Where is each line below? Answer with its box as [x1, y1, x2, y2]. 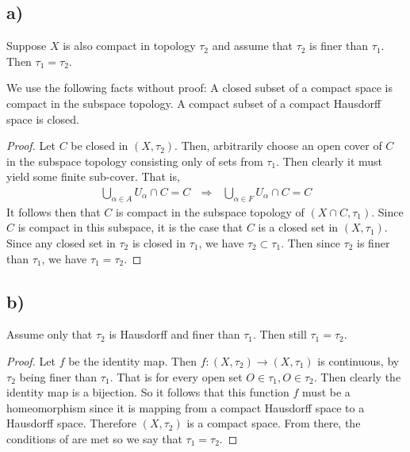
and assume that [212, 37, 293, 54]
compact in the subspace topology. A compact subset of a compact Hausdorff [6, 94, 381, 111]
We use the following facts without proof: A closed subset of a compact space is [6, 79, 393, 96]
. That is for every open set [109, 368, 243, 385]
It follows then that [6, 203, 101, 220]
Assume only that [6, 326, 93, 343]
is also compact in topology [63, 37, 196, 54]
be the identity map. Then [68, 352, 197, 369]
